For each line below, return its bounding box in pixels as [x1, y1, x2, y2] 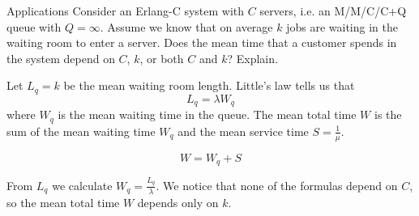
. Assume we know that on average [100, 18, 273, 35]
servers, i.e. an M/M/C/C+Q [259, 2, 407, 19]
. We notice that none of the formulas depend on [156, 176, 398, 193]
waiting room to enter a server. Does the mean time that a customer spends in [6, 34, 397, 51]
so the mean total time [6, 193, 120, 210]
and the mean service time [177, 122, 309, 139]
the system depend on [6, 49, 115, 66]
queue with [6, 18, 62, 35]
